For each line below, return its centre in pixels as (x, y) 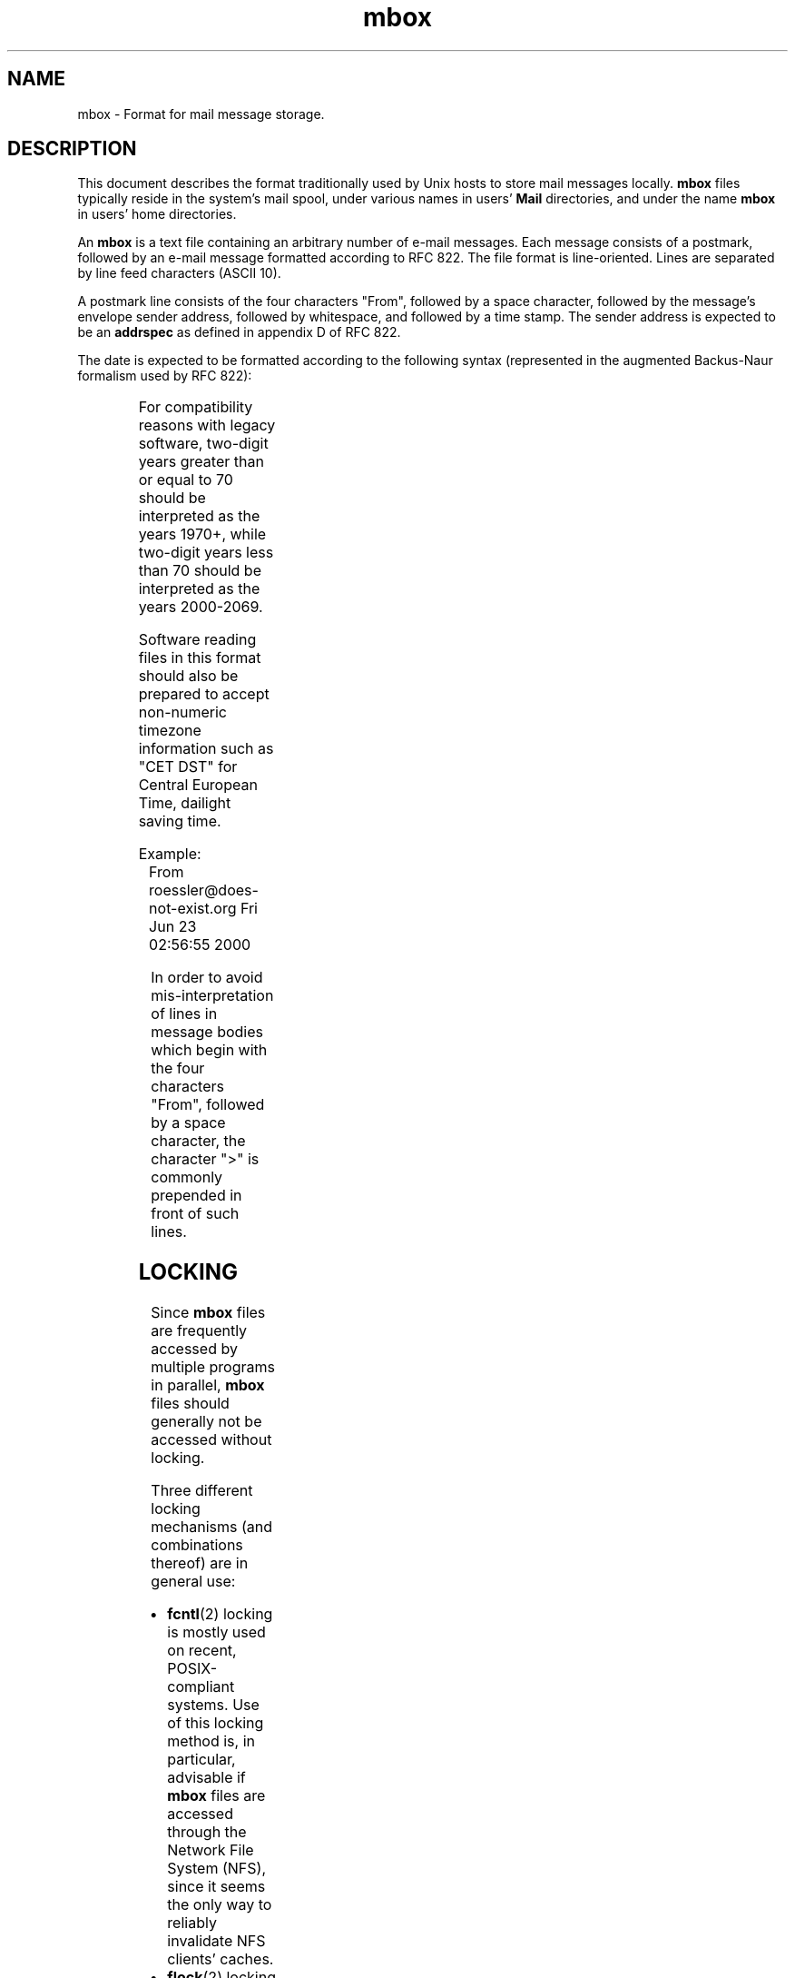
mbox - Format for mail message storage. (201, 114)
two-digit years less (206, 553)
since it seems (216, 1887)
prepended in (196, 1196)
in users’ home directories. (157, 214)
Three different (202, 1491)
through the (207, 1832)
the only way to (220, 1905)
